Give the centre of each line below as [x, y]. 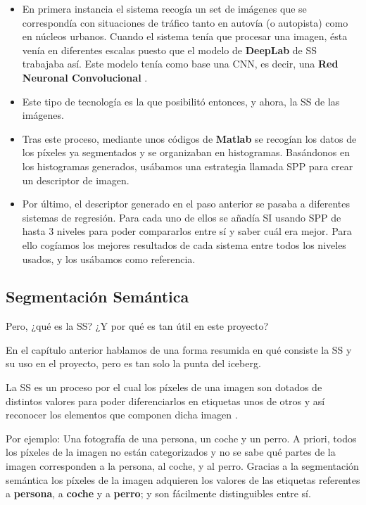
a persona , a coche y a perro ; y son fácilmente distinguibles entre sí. [158, 493]
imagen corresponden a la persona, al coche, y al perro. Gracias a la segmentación [182, 466]
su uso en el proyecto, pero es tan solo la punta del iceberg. [133, 363]
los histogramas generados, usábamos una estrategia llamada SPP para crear [188, 166]
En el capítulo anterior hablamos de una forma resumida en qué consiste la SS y [179, 349]
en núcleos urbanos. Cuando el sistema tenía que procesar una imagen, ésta [185, 36]
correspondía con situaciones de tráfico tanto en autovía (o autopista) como [185, 22]
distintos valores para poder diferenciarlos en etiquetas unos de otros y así [165, 401]
